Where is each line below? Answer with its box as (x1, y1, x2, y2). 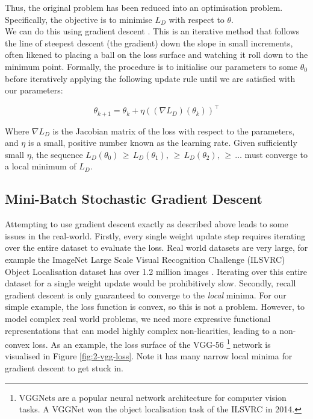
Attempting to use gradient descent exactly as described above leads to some (5, 218, 288, 230)
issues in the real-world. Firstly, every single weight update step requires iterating (5, 229, 306, 242)
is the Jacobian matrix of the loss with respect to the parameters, (52, 124, 295, 137)
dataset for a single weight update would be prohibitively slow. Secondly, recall (5, 277, 296, 289)
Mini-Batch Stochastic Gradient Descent (5, 189, 262, 208)
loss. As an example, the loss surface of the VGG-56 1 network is (32, 336, 271, 350)
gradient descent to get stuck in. (5, 362, 123, 374)
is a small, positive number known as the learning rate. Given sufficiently (28, 136, 297, 149)
